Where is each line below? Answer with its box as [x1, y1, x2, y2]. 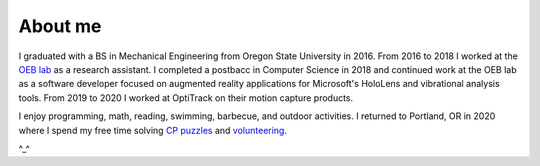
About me [18, 15, 102, 37]
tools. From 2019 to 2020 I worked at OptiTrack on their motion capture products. [18, 91, 354, 104]
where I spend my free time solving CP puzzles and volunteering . [18, 124, 287, 136]
